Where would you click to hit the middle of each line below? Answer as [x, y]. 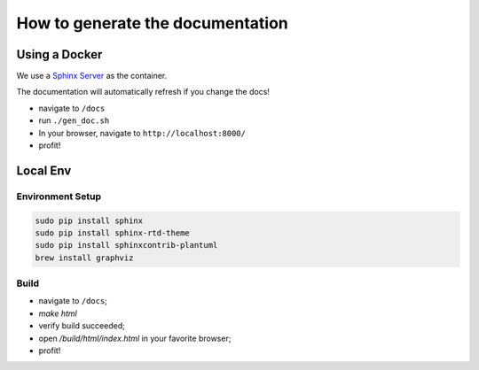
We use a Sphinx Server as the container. [92, 76]
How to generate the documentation [152, 23]
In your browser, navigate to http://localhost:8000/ [142, 133]
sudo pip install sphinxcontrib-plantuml [126, 245]
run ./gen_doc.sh [74, 120]
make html [58, 313]
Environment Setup [59, 197]
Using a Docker [59, 54]
